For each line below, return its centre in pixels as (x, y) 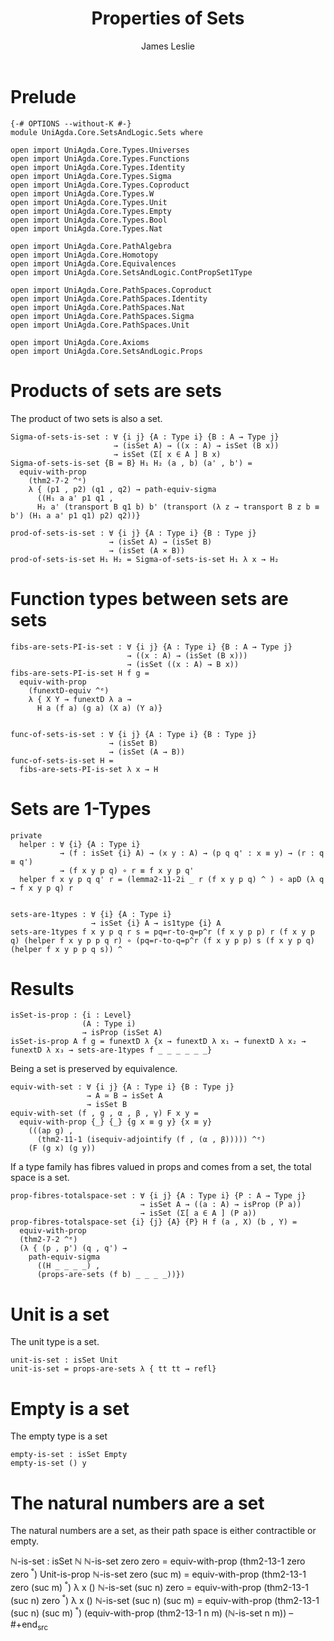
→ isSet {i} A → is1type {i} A (156, 923)
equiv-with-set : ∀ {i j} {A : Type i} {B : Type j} (122, 1087)
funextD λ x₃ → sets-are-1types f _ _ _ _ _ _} (111, 1050)
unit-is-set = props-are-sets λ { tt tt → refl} (113, 1369)
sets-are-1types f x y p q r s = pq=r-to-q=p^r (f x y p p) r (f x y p (162, 932)
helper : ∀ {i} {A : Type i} (80, 844)
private (26, 835)
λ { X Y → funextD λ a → (80, 699)
